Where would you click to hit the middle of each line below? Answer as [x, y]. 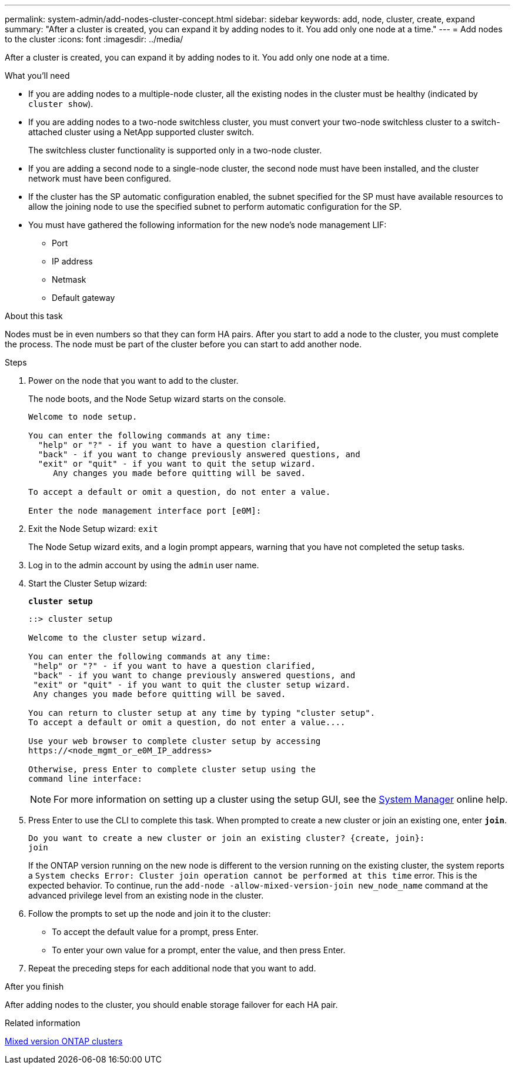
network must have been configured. [100, 178]
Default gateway [83, 298]
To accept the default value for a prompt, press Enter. [155, 932]
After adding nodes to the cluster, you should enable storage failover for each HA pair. [171, 1005]
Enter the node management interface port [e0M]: [145, 511]
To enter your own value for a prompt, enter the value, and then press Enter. [199, 950]
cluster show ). [61, 104]
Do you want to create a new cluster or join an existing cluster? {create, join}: [227, 838]
